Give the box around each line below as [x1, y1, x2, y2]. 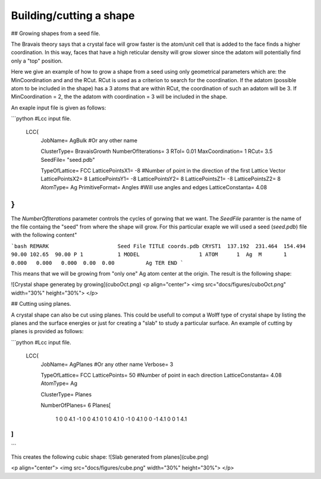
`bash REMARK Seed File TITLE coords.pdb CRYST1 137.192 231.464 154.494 [11, 243, 306, 249]
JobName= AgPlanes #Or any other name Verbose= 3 [40, 361, 174, 368]
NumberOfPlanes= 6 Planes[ [40, 402, 111, 409]
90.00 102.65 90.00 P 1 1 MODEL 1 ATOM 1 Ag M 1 [11, 251, 287, 258]
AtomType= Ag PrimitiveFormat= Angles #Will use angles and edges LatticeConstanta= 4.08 [40, 183, 267, 190]
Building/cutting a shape [11, 9, 135, 22]
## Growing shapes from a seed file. [11, 30, 100, 37]
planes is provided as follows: [11, 328, 84, 335]
